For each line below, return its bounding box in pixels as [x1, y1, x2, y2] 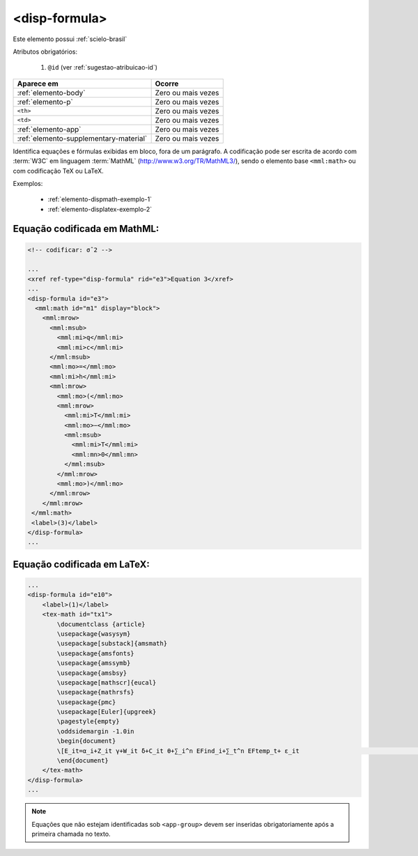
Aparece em [17, 79, 59, 88]
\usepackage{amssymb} [56, 659, 131, 667]
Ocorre [155, 79, 179, 88]
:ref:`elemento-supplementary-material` [17, 133, 148, 143]
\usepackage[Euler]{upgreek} [56, 708, 157, 716]
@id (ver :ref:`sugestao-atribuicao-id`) [47, 63, 158, 72]
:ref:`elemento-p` [17, 97, 73, 107]
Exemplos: [13, 179, 43, 187]
